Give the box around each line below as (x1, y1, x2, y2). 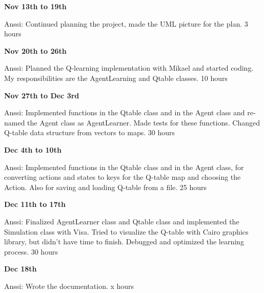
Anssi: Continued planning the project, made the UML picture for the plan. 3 (4, 18, 248, 29)
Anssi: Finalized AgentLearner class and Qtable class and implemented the (4, 216, 239, 226)
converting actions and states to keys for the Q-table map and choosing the (4, 172, 241, 182)
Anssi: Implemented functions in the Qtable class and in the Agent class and (4, 107, 245, 118)
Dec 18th (4, 263, 37, 274)
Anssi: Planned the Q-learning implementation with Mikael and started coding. (4, 62, 254, 73)
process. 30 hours (4, 246, 58, 257)
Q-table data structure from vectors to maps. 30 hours (4, 127, 175, 138)
